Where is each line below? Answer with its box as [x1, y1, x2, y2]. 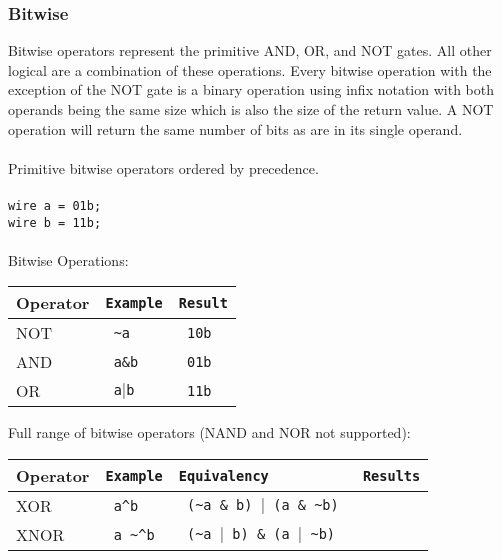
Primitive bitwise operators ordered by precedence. [8, 157, 319, 178]
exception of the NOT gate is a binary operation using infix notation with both [8, 79, 495, 100]
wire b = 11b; [8, 215, 102, 230]
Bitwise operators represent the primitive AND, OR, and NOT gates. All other [8, 40, 492, 61]
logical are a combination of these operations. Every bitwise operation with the [8, 59, 492, 80]
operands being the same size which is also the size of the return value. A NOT [8, 99, 494, 119]
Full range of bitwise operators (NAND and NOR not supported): [8, 422, 411, 443]
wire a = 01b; [8, 198, 102, 213]
